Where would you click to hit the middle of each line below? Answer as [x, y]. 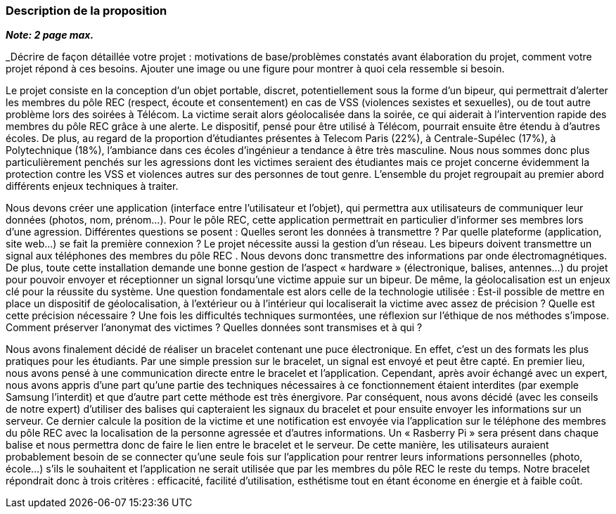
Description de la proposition [86, 11]
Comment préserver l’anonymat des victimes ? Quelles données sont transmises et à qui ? [214, 328]
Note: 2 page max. [50, 35]
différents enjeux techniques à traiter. [92, 186]
